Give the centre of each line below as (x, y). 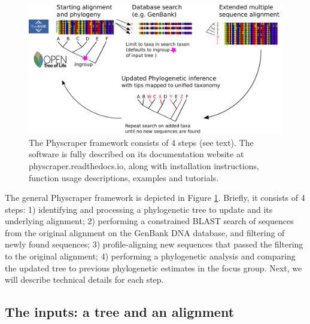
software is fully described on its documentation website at (136, 154)
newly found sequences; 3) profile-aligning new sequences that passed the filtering (154, 244)
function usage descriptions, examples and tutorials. (124, 177)
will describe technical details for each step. (84, 279)
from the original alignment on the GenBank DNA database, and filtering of (145, 232)
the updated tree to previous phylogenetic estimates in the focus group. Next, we (154, 268)
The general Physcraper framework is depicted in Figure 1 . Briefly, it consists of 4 (155, 198)
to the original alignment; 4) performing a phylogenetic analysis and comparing (150, 256)
